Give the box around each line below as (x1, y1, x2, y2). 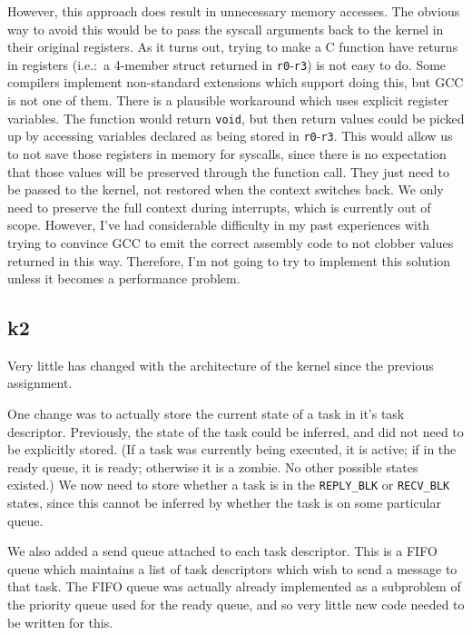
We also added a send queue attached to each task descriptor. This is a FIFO (7, 541, 438, 561)
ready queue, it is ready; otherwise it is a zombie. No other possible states (7, 457, 418, 476)
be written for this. (7, 612, 113, 631)
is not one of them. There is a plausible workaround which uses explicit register (7, 91, 449, 110)
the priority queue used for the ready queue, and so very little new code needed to (7, 595, 465, 614)
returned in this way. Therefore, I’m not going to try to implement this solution (7, 251, 451, 270)
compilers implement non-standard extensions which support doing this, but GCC (7, 73, 464, 92)
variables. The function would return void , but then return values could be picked (7, 108, 465, 127)
